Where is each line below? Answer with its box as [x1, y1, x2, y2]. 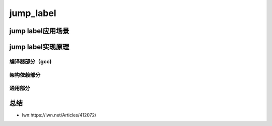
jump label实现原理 [9, 43, 70, 51]
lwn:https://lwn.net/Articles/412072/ [22, 112, 97, 118]
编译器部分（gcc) [9, 58, 52, 65]
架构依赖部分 [9, 71, 41, 78]
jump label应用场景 [9, 27, 70, 35]
